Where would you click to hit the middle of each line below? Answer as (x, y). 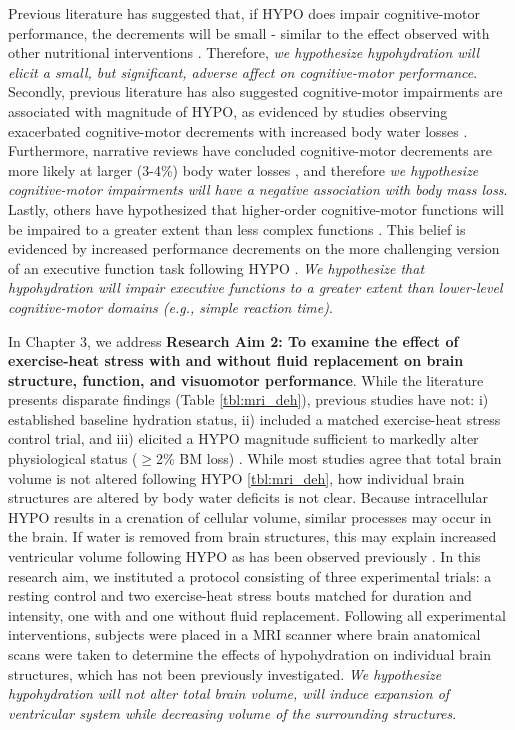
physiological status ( (73, 458)
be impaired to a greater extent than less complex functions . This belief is (237, 228)
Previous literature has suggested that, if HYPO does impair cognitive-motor (244, 13)
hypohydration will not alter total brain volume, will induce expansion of (229, 693)
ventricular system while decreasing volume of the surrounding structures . (232, 712)
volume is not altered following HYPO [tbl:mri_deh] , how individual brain (236, 477)
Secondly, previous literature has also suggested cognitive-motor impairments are (255, 91)
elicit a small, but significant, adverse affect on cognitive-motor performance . (243, 71)
